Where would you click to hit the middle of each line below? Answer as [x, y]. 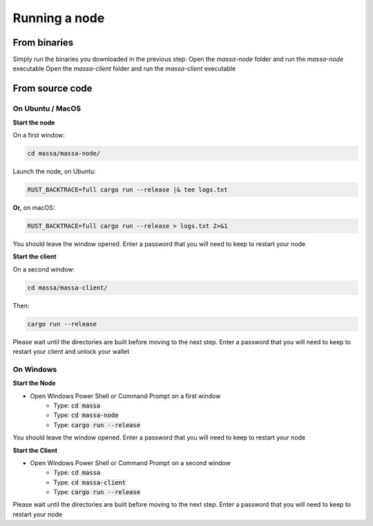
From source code [52, 89]
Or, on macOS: [34, 207]
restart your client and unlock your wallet [71, 352]
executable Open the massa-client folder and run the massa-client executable [124, 68]
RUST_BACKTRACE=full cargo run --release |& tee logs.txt [127, 189]
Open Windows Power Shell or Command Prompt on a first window [125, 396]
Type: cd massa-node [86, 415]
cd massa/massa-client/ [68, 288]
